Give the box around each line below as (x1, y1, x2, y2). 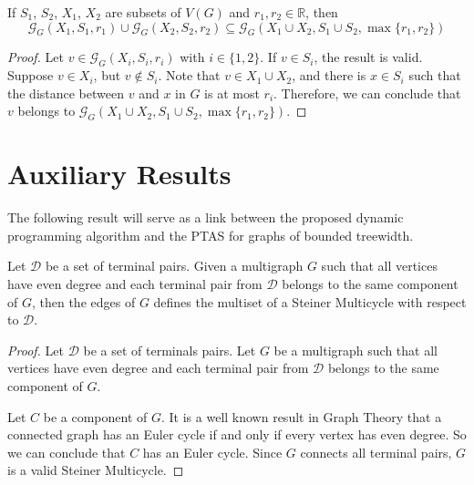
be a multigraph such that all (273, 340, 438, 359)
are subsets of (105, 3, 181, 21)
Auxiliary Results (7, 155, 232, 192)
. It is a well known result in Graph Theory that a (161, 407, 442, 426)
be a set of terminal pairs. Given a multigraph (45, 256, 304, 275)
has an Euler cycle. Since (142, 442, 283, 461)
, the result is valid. (314, 47, 423, 67)
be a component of (43, 407, 148, 426)
